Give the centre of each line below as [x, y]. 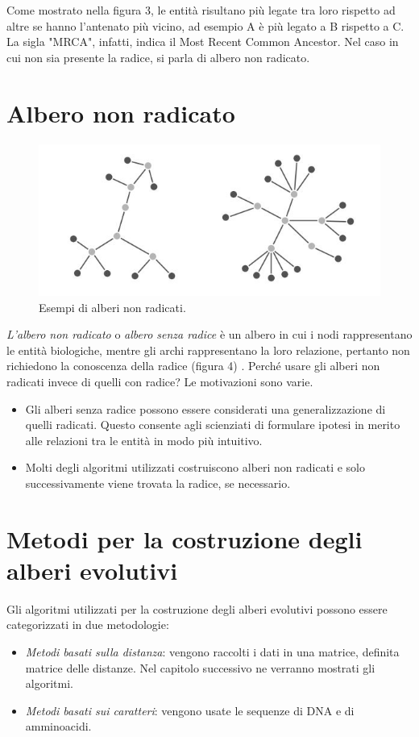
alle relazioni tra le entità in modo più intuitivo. [144, 440]
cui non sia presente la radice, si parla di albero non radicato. [158, 57]
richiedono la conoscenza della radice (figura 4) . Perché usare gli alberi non [193, 366]
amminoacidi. [58, 726]
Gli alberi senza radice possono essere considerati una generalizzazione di [205, 408]
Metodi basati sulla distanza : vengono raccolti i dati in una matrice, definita [212, 652]
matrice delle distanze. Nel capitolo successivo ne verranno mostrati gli [200, 667]
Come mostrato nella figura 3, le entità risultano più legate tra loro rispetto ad [201, 10]
